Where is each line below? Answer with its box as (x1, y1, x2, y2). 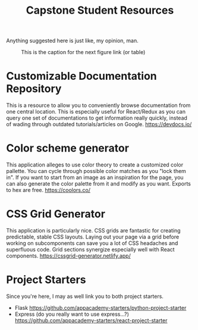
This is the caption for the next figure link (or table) (21, 49, 146, 56)
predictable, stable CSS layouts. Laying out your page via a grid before (6, 233, 180, 240)
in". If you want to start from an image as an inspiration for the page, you (6, 174, 184, 181)
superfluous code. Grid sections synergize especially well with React (6, 246, 175, 253)
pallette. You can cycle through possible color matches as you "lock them (6, 168, 186, 175)
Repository (6, 82, 62, 96)
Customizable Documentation (6, 70, 158, 83)
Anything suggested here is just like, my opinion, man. (6, 37, 139, 45)
